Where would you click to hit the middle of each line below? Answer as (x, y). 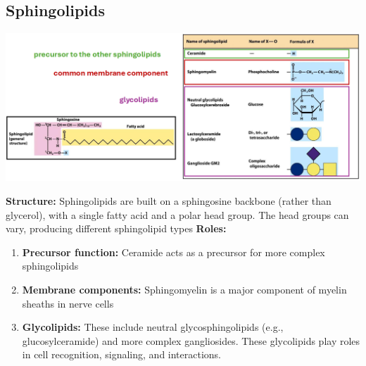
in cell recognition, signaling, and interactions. (122, 354)
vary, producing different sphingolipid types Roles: (116, 228)
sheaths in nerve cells (68, 303)
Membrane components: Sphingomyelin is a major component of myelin (184, 289)
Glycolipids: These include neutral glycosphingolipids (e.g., (153, 327)
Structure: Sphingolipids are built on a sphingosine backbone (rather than (169, 200)
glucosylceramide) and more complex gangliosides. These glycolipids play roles (191, 340)
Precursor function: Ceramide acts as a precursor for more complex (173, 252)
